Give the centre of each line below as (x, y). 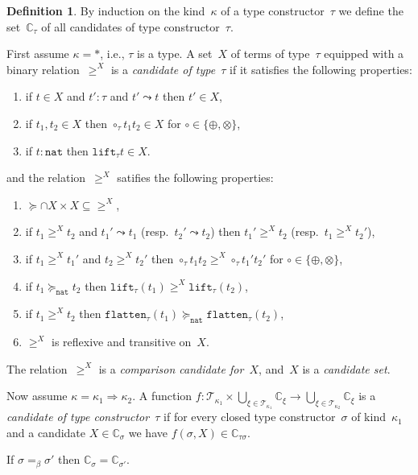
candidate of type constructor (78, 417)
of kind (368, 417)
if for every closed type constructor (250, 417)
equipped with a (364, 54)
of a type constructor (273, 10)
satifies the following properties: (195, 178)
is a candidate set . (346, 368)
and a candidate (46, 432)
